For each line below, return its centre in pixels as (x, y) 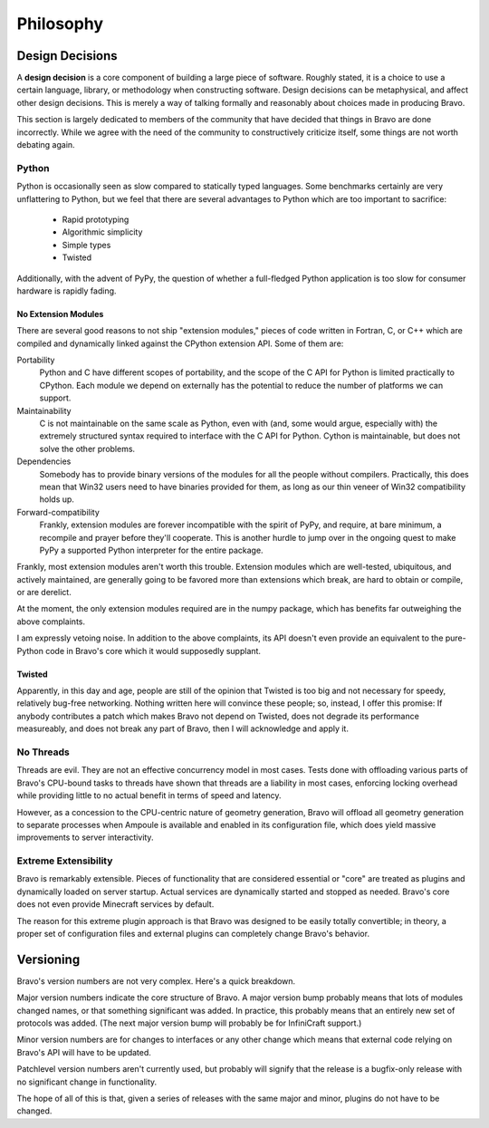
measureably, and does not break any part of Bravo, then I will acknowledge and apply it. (182, 728)
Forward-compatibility (58, 512)
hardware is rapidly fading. (67, 291)
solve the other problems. (87, 448)
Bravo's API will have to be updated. (84, 1052)
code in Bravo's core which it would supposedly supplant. (153, 651)
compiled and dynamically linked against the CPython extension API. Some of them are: (180, 343)
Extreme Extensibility (65, 861)
